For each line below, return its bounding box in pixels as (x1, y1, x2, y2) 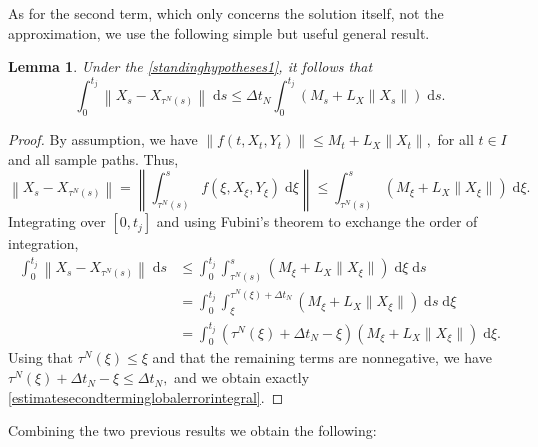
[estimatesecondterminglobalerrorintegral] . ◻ (8, 386, 284, 407)
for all (437, 129, 474, 150)
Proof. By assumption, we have (8, 129, 198, 150)
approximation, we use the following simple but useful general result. (8, 22, 430, 43)
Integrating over (8, 211, 106, 232)
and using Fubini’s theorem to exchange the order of (156, 211, 478, 232)
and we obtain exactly (174, 367, 310, 388)
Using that (8, 347, 74, 368)
